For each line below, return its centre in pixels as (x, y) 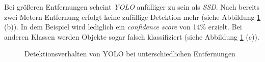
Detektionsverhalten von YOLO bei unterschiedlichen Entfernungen (130, 54)
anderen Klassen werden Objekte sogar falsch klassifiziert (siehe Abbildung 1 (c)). (132, 36)
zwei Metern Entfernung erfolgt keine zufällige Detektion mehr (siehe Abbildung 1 (132, 17)
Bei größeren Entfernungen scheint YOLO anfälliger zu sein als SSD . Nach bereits (132, 7)
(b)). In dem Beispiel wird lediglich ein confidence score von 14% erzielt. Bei (123, 27)
